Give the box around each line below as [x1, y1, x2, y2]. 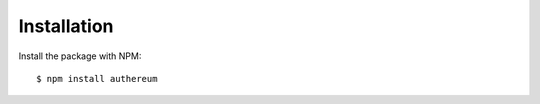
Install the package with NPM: [18, 50, 142, 62]
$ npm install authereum [36, 73, 158, 84]
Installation [18, 15, 114, 37]
